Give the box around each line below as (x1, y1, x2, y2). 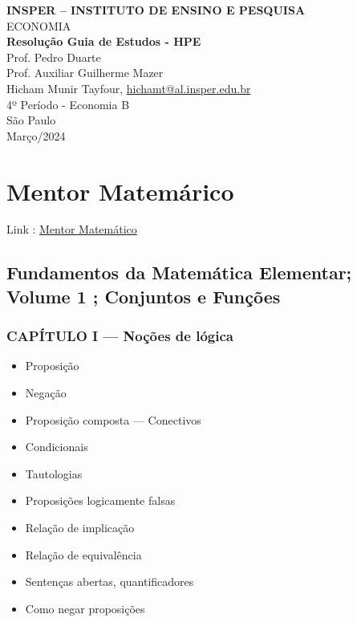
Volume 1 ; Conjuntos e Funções (6, 283, 281, 308)
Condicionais (25, 438, 88, 455)
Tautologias (25, 465, 83, 482)
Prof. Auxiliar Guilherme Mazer (6, 64, 164, 81)
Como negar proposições (25, 600, 145, 616)
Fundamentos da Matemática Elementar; (6, 260, 352, 285)
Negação (25, 384, 67, 401)
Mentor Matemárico (6, 174, 234, 207)
